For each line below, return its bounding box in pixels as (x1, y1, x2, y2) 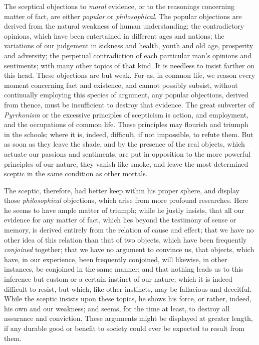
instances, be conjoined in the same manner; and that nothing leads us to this (4, 264, 243, 274)
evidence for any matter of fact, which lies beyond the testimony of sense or (4, 214, 236, 225)
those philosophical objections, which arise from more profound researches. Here (4, 195, 248, 205)
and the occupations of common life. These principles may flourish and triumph (4, 119, 248, 130)
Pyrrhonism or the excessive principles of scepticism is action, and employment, (4, 109, 248, 120)
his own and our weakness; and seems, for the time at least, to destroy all (4, 303, 230, 313)
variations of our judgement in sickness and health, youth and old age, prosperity (4, 40, 253, 51)
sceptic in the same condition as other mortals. (4, 168, 148, 179)
